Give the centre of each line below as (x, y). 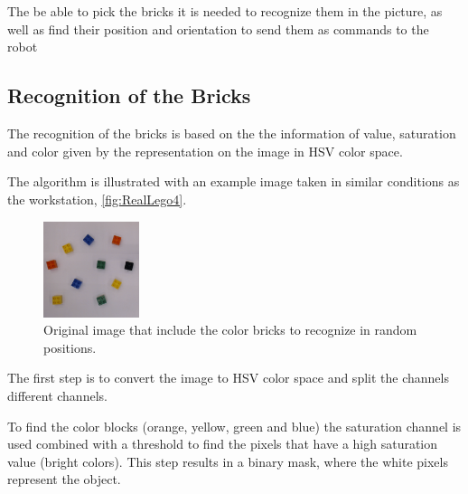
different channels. (57, 395)
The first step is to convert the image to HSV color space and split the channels (228, 378)
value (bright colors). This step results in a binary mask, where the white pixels (228, 461)
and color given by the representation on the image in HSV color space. (205, 151)
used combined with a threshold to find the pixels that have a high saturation (223, 444)
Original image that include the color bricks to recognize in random (230, 330)
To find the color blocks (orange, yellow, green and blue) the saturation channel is (234, 426)
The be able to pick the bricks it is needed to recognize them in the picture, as (225, 11)
